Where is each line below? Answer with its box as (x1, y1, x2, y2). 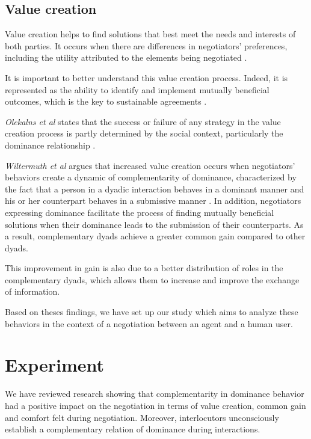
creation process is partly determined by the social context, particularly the (5, 127, 283, 140)
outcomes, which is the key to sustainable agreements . (5, 95, 207, 108)
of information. (5, 285, 60, 298)
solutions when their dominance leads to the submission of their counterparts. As (5, 218, 304, 230)
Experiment (5, 352, 105, 377)
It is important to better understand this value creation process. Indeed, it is (5, 71, 288, 84)
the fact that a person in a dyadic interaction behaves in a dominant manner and (5, 182, 304, 195)
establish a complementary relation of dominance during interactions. (5, 423, 260, 435)
